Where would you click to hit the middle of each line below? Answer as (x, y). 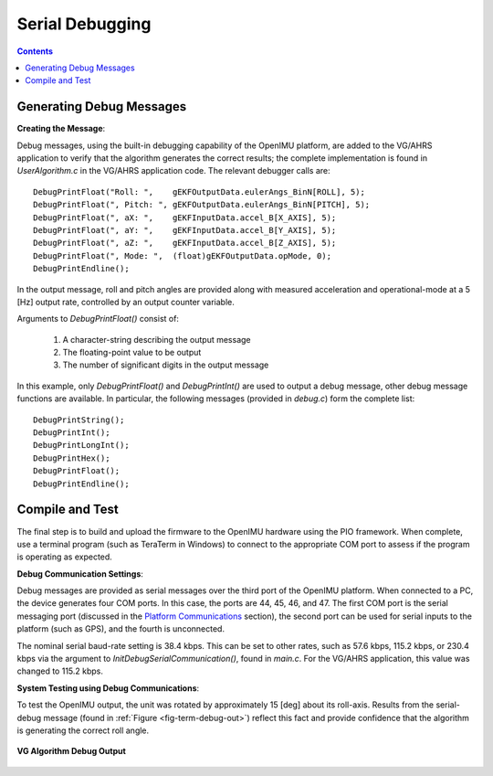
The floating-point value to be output (132, 353)
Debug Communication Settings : (80, 574)
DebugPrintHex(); (72, 458)
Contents (35, 51)
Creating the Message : (61, 129)
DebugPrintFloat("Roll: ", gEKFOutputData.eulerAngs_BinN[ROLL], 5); (199, 191)
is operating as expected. (65, 557)
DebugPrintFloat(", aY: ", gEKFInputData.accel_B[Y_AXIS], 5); (185, 230)
